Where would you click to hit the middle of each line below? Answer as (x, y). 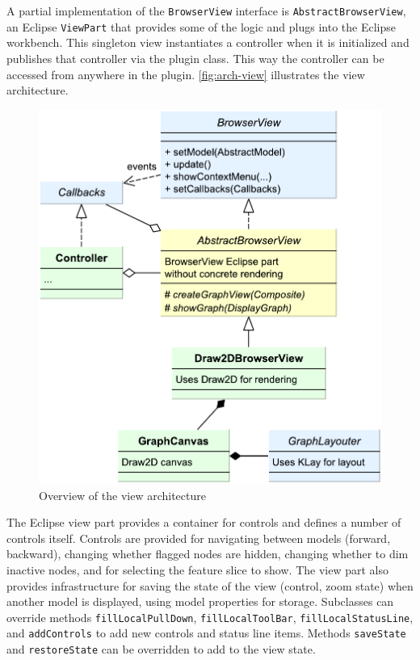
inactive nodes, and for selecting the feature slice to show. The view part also (197, 569)
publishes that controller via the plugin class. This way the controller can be (195, 58)
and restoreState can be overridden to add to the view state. (161, 649)
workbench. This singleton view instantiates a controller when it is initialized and (208, 42)
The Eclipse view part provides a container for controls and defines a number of (204, 522)
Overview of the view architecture (122, 495)
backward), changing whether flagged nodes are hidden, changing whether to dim (208, 554)
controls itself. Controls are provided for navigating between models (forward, (199, 538)
